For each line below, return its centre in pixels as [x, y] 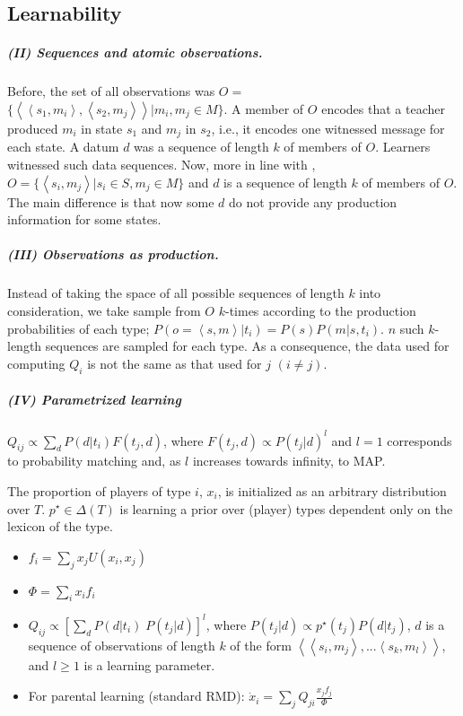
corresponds [419, 440]
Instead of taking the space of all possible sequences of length [176, 293]
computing [36, 363]
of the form [261, 645]
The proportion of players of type [99, 490]
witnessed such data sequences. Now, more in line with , [162, 164]
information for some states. [84, 219]
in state [102, 128]
